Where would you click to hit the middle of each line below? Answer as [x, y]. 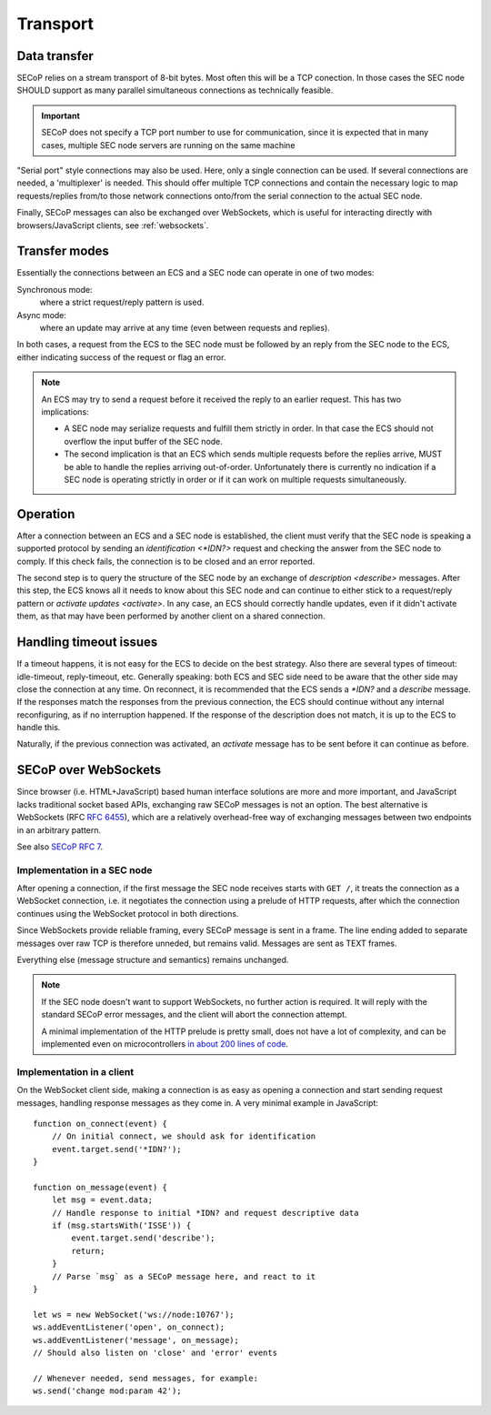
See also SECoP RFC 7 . [60, 847]
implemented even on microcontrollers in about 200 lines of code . [165, 1044]
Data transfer [55, 56]
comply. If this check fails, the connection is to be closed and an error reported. [166, 561]
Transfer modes [63, 251]
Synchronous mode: [55, 289]
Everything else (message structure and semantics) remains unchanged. [153, 960]
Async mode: [42, 315]
